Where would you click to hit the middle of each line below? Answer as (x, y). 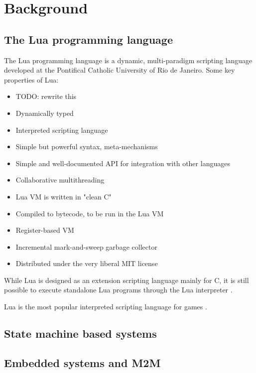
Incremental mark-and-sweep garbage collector (86, 246)
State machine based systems (80, 333)
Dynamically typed (45, 113)
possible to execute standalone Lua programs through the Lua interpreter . (118, 290)
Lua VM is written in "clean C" (64, 196)
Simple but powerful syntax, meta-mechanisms (87, 146)
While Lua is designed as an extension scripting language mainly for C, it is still (127, 280)
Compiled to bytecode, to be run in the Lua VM (90, 213)
